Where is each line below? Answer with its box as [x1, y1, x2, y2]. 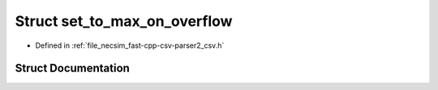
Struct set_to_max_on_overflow [15, 12, 233, 30]
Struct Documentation [15, 62, 130, 75]
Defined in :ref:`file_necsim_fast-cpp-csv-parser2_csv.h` [35, 41, 225, 50]
